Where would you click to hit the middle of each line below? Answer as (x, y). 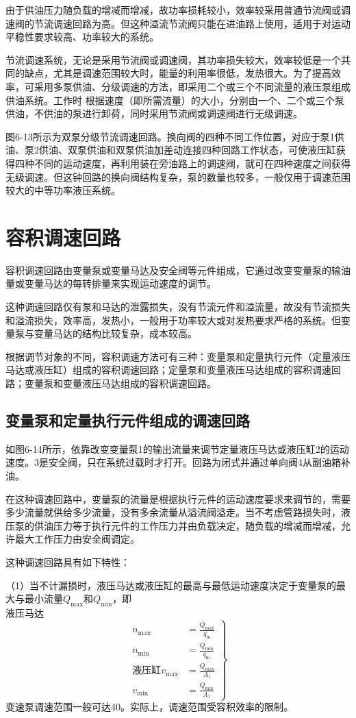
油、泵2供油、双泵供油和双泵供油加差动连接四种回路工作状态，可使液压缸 (171, 150)
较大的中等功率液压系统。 (63, 190)
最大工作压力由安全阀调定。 (77, 539)
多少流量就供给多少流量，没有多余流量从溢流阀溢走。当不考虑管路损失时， (173, 512)
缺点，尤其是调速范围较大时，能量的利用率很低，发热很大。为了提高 (178, 73)
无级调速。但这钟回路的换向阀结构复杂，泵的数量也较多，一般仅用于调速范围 (178, 176)
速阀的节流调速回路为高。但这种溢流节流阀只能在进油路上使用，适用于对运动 (178, 23)
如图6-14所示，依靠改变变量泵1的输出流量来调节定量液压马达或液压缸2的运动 (177, 448)
